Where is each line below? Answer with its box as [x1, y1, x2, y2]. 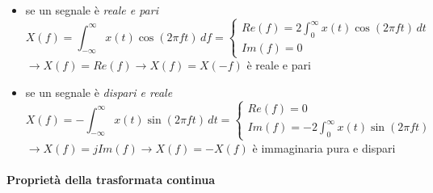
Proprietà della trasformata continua [6, 170, 216, 187]
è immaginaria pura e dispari [252, 139, 396, 156]
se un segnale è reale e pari [25, 2, 158, 18]
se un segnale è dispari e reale [25, 84, 173, 101]
